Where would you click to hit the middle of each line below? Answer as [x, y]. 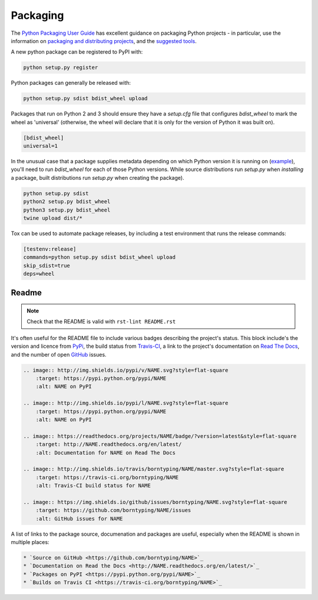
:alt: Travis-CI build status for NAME [93, 486]
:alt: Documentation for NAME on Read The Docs [106, 453]
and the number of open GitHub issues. [59, 354]
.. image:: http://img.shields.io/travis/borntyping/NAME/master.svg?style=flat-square [154, 469]
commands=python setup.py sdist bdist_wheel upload [100, 257]
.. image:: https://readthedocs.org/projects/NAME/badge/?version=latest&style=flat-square [160, 436]
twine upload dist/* [53, 218]
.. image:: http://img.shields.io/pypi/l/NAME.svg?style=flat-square [126, 403]
